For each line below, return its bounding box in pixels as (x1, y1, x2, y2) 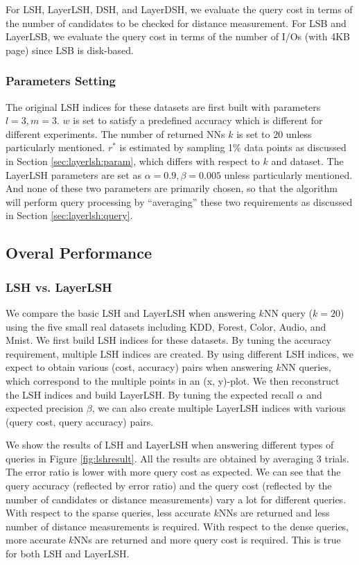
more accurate (6, 532, 66, 547)
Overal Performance (6, 242, 152, 263)
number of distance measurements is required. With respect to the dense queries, (6, 519, 349, 533)
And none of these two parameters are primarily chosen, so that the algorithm (6, 181, 338, 195)
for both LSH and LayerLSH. (6, 546, 130, 561)
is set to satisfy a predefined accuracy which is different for (73, 113, 323, 128)
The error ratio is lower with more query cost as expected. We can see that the (6, 464, 341, 479)
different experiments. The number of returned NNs (6, 126, 225, 141)
